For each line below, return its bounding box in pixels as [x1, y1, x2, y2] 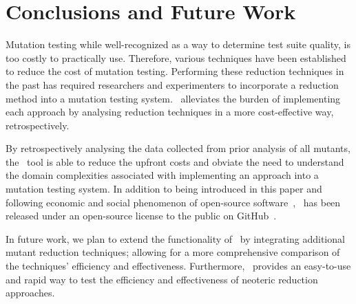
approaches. [6, 285, 55, 300]
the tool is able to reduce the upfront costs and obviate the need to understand [6, 154, 344, 169]
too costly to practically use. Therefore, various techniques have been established [6, 50, 346, 65]
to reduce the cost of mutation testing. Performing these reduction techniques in [6, 64, 344, 78]
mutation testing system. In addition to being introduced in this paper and [6, 182, 322, 196]
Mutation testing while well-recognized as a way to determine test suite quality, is [6, 37, 350, 52]
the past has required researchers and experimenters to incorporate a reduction [6, 77, 339, 91]
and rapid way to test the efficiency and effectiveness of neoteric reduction [6, 272, 318, 286]
